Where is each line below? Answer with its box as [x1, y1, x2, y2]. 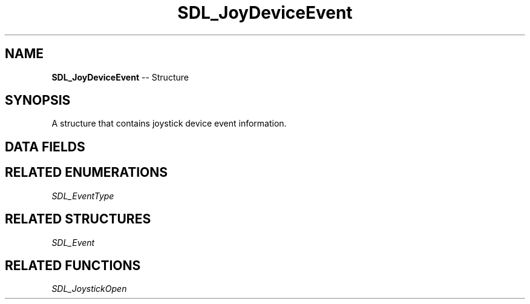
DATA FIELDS [5, 139, 85, 154]
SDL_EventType [51, 190, 114, 201]
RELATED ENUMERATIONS [5, 165, 168, 180]
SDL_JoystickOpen [51, 283, 127, 294]
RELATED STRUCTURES [5, 211, 151, 227]
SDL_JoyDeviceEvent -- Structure [51, 71, 189, 82]
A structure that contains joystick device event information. [51, 118, 287, 129]
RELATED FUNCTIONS [5, 257, 141, 273]
